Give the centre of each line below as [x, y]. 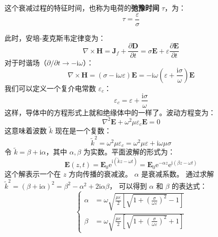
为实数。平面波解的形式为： [129, 152]
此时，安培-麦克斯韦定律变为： [55, 37]
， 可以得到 [128, 185]
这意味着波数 [26, 131]
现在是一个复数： [83, 131]
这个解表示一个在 [33, 174]
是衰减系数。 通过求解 [178, 174]
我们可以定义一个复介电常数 [50, 88]
